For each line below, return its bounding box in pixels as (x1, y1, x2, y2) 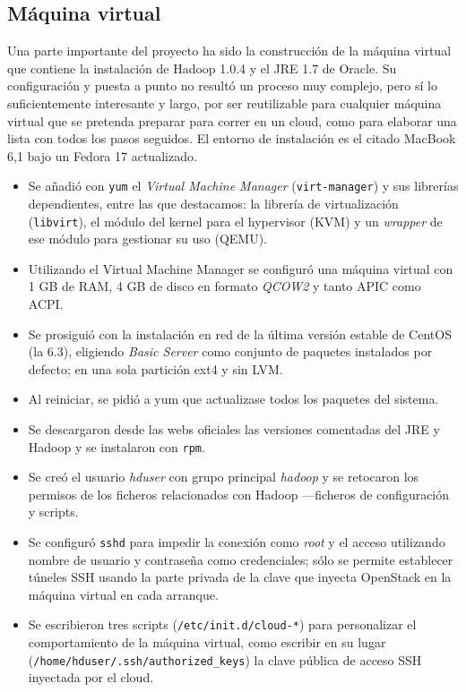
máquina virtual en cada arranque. (28, 585, 219, 603)
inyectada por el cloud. (28, 668, 154, 687)
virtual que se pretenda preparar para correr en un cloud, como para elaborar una (7, 111, 457, 130)
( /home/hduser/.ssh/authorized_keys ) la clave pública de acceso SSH (28, 650, 422, 669)
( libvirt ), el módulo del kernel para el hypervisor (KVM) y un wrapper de (28, 211, 443, 230)
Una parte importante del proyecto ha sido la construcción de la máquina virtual (7, 41, 452, 60)
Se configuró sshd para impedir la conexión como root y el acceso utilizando (28, 533, 445, 551)
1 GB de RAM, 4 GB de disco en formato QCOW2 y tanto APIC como (28, 277, 421, 295)
